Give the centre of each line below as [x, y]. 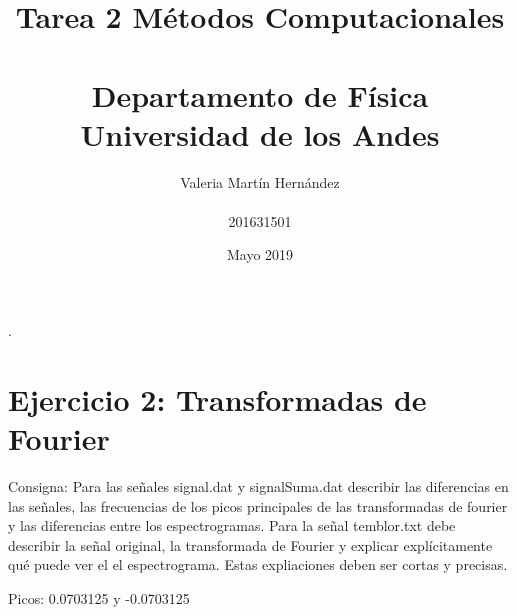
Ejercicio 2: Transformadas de [217, 398]
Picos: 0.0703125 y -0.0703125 [99, 597]
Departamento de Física [260, 94]
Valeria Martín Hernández [260, 181]
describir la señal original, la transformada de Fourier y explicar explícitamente [250, 544]
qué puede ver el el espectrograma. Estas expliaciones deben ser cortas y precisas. [258, 564]
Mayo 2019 [260, 254]
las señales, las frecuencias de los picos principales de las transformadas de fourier [258, 505]
